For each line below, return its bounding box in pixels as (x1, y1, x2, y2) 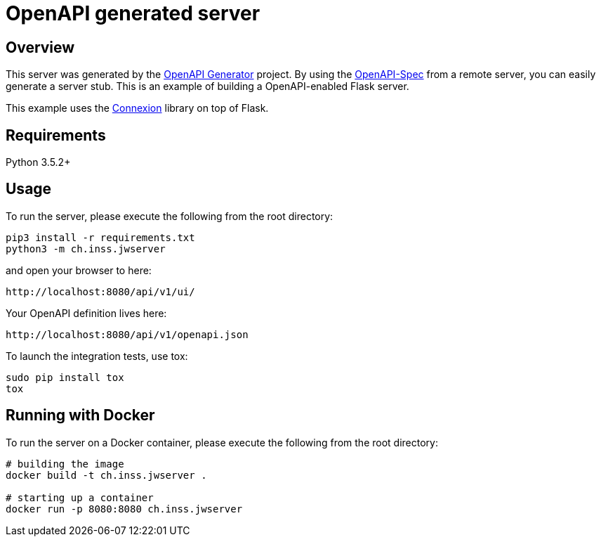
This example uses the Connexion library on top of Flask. (6, 102, 269, 115)
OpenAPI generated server (6, 1, 260, 25)
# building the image (6, 458, 124, 470)
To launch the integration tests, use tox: (6, 349, 188, 362)
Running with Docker (6, 406, 155, 425)
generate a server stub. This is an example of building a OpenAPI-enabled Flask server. (6, 80, 409, 93)
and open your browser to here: (6, 264, 152, 276)
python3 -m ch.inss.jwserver (6, 243, 166, 254)
